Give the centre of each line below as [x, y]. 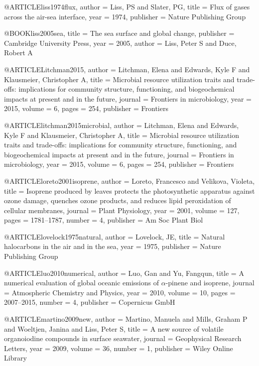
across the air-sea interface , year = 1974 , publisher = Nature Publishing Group [125, 16]
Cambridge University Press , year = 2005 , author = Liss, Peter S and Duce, [120, 43]
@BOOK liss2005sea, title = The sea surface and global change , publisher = [119, 33]
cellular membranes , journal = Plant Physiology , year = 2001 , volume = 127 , [122, 210]
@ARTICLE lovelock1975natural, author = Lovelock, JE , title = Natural [115, 236]
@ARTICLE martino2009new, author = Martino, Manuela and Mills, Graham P [126, 319]
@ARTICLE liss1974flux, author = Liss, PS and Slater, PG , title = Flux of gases [127, 6]
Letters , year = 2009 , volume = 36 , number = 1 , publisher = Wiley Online [119, 348]
